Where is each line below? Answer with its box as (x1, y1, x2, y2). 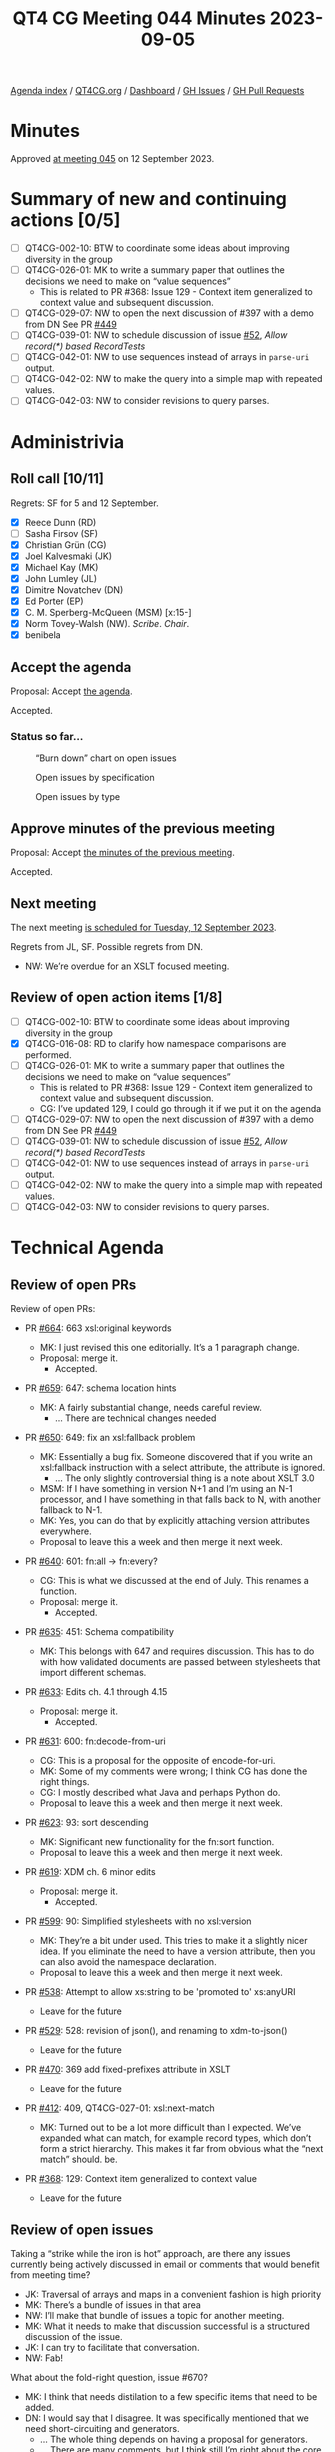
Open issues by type (35, 791, 121, 803)
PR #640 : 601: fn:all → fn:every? (24, 1555, 158, 1567)
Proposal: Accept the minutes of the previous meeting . (10, 847, 235, 859)
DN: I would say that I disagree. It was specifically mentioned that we (24, 2412, 310, 2424)
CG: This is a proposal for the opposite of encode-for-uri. (39, 1755, 276, 1767)
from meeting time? (10, 2269, 91, 2281)
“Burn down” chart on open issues (35, 752, 177, 764)
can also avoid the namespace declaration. (39, 1956, 217, 1968)
